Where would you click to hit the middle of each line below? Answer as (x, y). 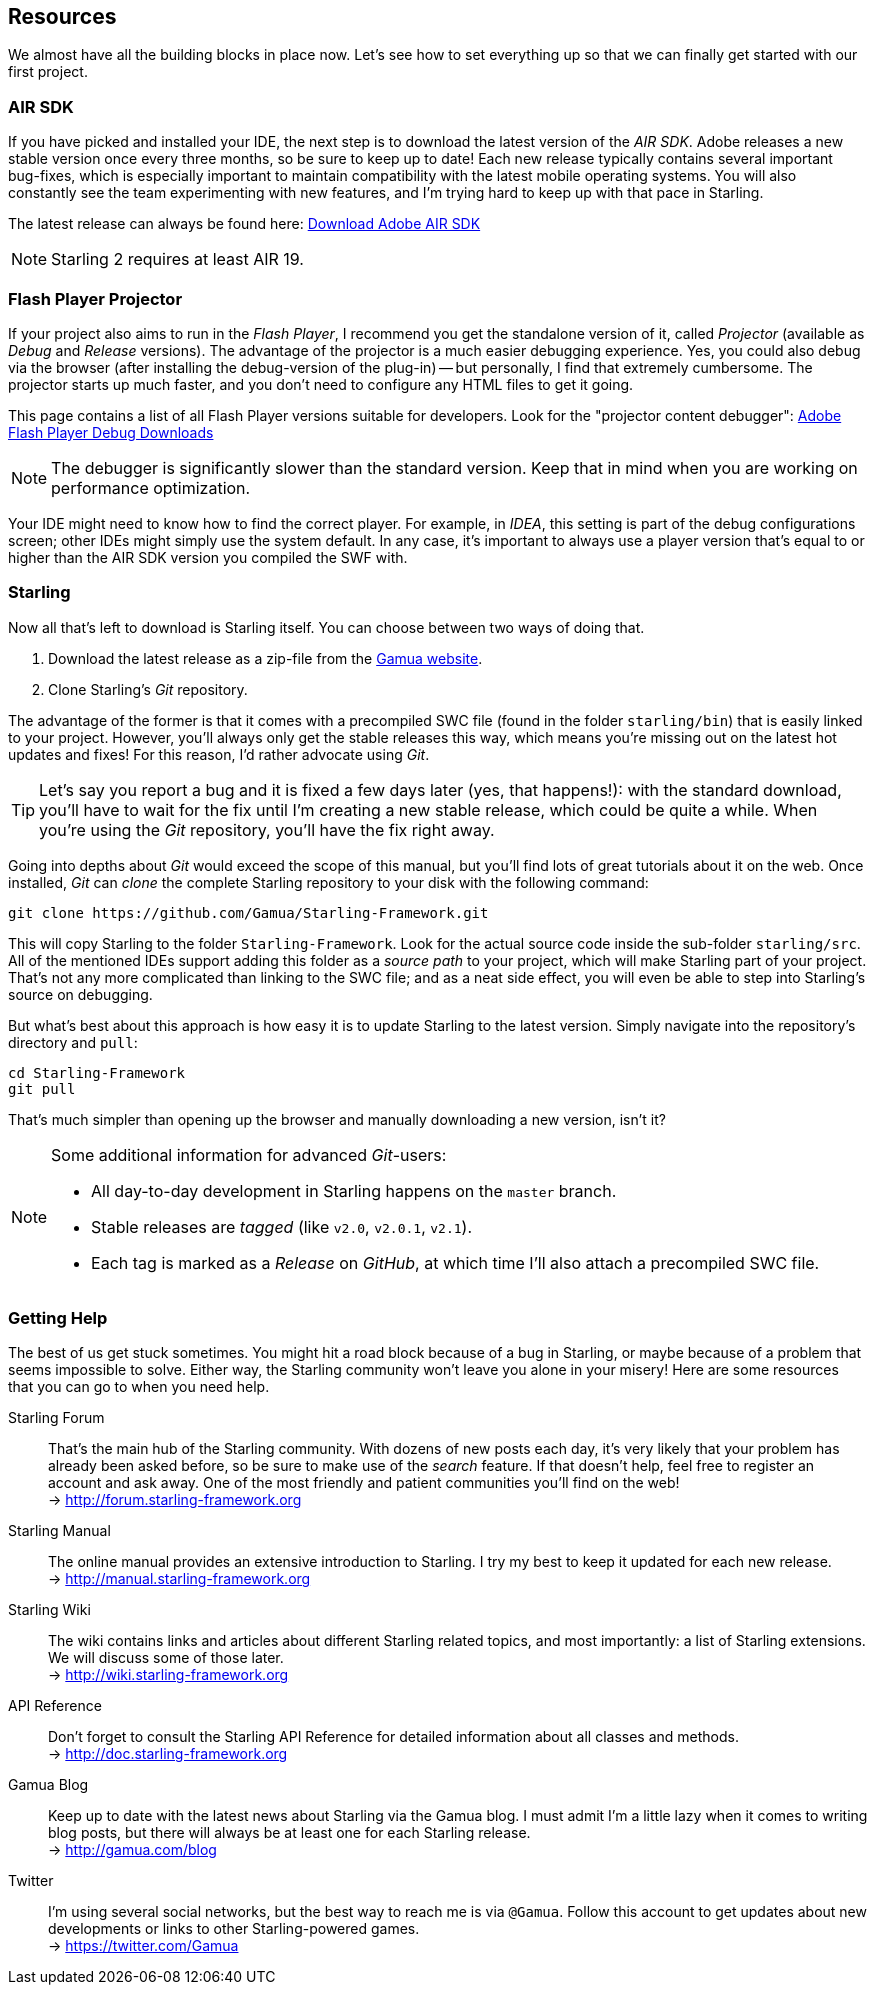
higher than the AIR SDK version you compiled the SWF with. (208, 557)
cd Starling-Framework (97, 1072)
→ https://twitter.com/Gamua (143, 1946)
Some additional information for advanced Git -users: (249, 1154)
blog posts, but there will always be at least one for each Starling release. (289, 1833)
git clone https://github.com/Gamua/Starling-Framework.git (248, 912)
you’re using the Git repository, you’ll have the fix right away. (267, 829)
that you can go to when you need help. (139, 1387)
